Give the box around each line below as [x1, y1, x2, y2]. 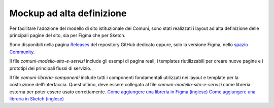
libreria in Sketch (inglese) [9, 96, 64, 102]
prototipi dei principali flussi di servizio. [9, 65, 91, 71]
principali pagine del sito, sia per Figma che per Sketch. [9, 32, 126, 38]
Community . [9, 49, 35, 55]
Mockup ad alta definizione [9, 8, 127, 19]
